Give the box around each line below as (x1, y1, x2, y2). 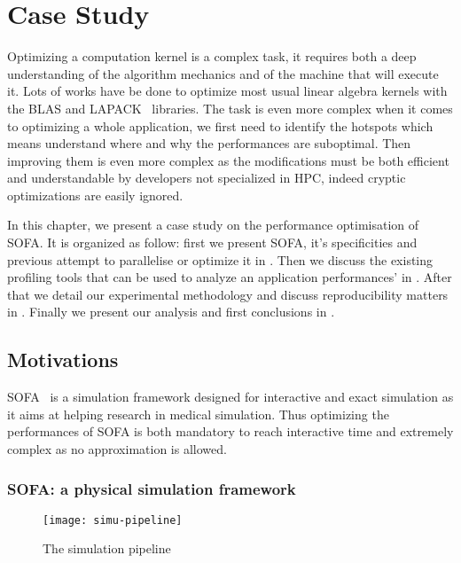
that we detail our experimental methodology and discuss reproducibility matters (7, 285, 449, 303)
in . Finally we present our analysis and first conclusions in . (7, 302, 335, 321)
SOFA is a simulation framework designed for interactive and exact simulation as (7, 387, 454, 406)
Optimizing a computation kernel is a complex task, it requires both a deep (7, 47, 417, 66)
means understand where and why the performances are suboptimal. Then (7, 134, 411, 152)
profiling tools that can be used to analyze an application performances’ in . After (7, 268, 452, 286)
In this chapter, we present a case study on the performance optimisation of (7, 215, 419, 234)
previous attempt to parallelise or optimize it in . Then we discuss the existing (7, 250, 434, 269)
